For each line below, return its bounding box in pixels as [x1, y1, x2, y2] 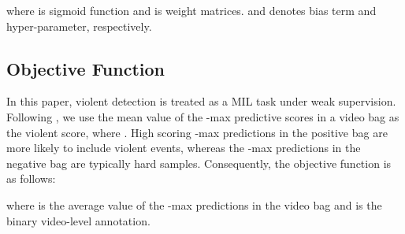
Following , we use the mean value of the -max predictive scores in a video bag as [6, 108, 399, 124]
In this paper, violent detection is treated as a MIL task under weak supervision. [6, 93, 396, 110]
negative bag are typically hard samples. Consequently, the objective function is [6, 154, 392, 171]
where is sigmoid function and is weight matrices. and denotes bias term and [6, 2, 377, 18]
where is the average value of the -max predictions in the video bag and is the [6, 196, 382, 213]
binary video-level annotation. [6, 212, 150, 228]
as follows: [6, 170, 56, 187]
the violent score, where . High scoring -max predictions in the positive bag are [6, 124, 388, 140]
